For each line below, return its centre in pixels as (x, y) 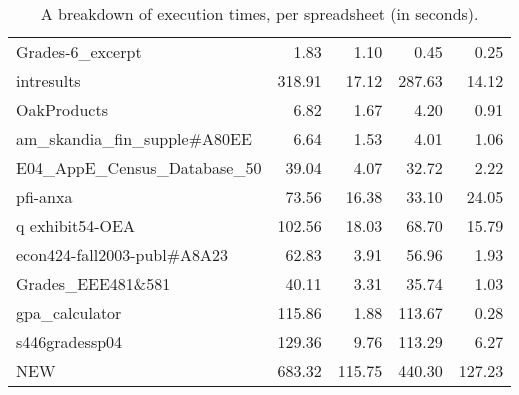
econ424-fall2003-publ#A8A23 (122, 254)
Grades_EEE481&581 (93, 283)
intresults (48, 80)
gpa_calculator (69, 312)
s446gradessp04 (69, 341)
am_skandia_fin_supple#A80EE (134, 138)
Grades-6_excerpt (79, 51)
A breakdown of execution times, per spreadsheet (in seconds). (259, 13)
